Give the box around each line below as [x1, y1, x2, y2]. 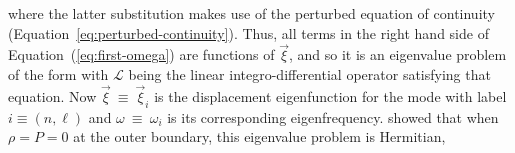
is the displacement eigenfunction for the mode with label [154, 85, 507, 106]
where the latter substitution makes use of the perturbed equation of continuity [8, 3, 495, 23]
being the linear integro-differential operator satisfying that [128, 64, 491, 84]
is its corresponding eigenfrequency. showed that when [167, 106, 499, 127]
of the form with [8, 64, 109, 84]
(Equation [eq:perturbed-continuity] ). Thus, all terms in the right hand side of [8, 22, 489, 43]
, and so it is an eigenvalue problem [288, 44, 507, 65]
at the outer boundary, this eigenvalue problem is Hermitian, [73, 126, 446, 147]
